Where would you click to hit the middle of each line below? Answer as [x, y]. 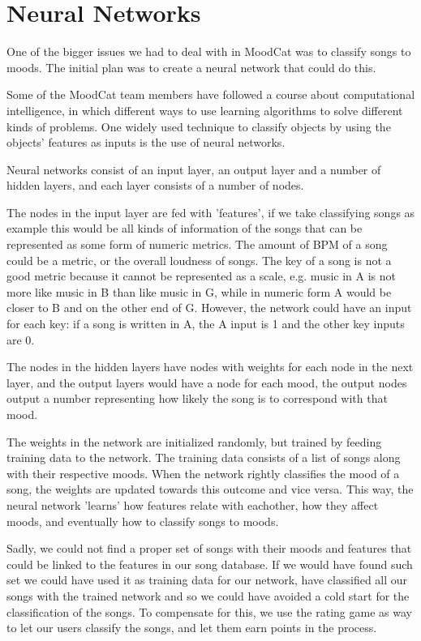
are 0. [21, 339]
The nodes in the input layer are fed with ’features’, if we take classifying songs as [211, 212]
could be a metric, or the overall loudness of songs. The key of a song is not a [199, 260]
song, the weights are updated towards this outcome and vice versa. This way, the [210, 489]
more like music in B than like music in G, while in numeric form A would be [199, 291]
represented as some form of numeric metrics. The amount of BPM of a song [197, 244]
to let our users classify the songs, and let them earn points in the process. [192, 628]
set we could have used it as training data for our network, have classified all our [207, 580]
